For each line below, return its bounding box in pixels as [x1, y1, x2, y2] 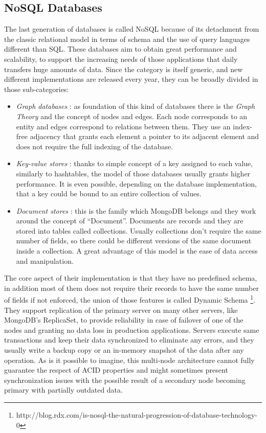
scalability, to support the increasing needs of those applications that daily [4, 53, 238, 64]
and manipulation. [16, 255, 74, 266]
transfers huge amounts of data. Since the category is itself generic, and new [4, 63, 243, 74]
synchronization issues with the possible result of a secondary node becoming [4, 374, 246, 385]
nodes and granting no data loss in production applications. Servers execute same [4, 324, 259, 335]
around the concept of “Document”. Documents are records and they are [16, 215, 243, 226]
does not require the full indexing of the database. [16, 141, 173, 151]
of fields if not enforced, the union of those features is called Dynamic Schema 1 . [4, 293, 255, 305]
